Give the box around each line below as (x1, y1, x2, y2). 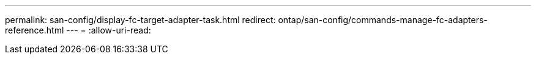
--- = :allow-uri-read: (66, 25, 151, 35)
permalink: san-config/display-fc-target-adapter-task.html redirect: (5, 15, 276, 25)
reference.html (5, 25, 64, 35)
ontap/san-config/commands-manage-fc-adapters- (278, 15, 488, 25)
